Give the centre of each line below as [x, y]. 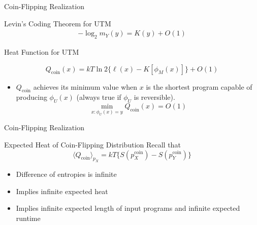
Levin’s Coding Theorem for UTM [58, 23]
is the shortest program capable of [199, 86]
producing [31, 97]
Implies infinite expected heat [62, 191]
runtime [28, 218]
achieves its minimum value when [85, 86]
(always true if [99, 97]
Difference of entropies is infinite [66, 174]
